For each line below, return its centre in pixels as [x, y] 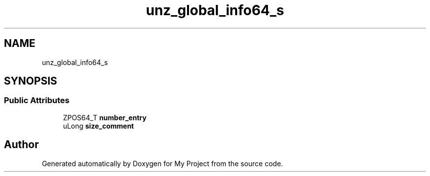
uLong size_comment [98, 126]
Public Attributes [37, 100]
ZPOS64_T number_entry [105, 117]
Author [21, 145]
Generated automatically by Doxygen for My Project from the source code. [162, 163]
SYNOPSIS [31, 81]
